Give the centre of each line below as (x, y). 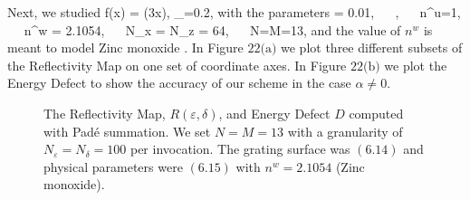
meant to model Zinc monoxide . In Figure (125, 48)
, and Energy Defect (274, 113)
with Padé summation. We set (127, 131)
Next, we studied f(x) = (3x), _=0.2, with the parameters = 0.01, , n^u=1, (234, 12)
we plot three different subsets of (372, 48)
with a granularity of (345, 131)
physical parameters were (113, 166)
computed (376, 113)
